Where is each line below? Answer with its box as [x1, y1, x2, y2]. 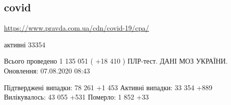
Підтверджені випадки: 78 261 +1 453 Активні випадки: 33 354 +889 [4, 82, 212, 92]
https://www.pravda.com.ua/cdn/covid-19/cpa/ [4, 23, 149, 33]
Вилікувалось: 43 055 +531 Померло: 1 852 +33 [4, 92, 149, 102]
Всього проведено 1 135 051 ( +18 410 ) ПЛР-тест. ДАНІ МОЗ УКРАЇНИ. [4, 56, 228, 66]
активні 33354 [4, 39, 46, 49]
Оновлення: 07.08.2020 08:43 [4, 65, 90, 75]
